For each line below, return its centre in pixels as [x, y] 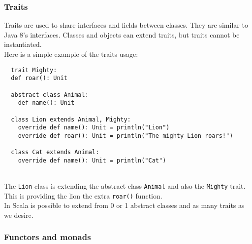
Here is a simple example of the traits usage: [71, 54]
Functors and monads [47, 237]
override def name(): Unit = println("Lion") [94, 128]
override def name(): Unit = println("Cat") [92, 160]
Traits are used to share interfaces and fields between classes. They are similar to [126, 25]
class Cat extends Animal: [55, 152]
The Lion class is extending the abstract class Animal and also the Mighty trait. [125, 186]
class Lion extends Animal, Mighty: [71, 119]
